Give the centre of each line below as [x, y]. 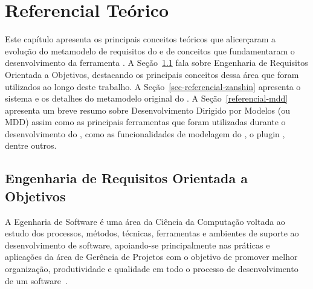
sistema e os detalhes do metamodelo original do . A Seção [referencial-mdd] [147, 98]
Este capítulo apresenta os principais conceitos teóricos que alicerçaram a [140, 39]
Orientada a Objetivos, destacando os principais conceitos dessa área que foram [152, 74]
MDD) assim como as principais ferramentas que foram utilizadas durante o [145, 122]
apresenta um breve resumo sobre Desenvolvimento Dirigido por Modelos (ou [147, 110]
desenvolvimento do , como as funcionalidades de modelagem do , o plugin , [145, 133]
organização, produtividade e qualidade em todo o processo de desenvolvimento [152, 269]
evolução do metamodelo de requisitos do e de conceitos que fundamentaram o [150, 50]
